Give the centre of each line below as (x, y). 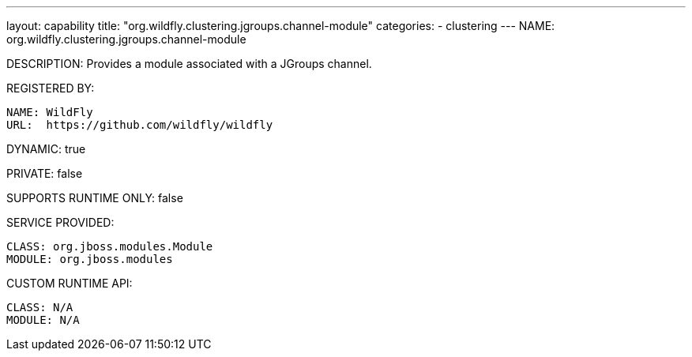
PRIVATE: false (45, 173)
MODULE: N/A (43, 320)
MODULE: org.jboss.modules (90, 259)
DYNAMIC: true (46, 149)
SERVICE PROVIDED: (60, 222)
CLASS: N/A (40, 307)
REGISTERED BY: (51, 88)
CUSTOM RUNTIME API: (70, 283)
